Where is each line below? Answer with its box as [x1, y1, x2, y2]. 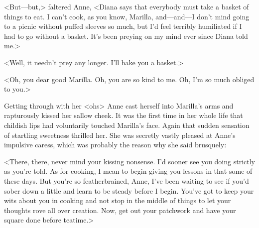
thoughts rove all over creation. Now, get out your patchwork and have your [4, 205, 236, 215]
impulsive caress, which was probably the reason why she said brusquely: [4, 139, 227, 150]
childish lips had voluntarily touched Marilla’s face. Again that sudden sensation [4, 119, 250, 130]
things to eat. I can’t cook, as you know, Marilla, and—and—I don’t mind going [4, 11, 250, 21]
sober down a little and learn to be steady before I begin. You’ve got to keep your [4, 185, 254, 196]
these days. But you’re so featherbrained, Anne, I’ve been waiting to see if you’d [4, 175, 249, 186]
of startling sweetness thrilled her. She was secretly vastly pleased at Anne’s [4, 129, 236, 140]
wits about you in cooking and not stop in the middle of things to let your [4, 195, 231, 206]
